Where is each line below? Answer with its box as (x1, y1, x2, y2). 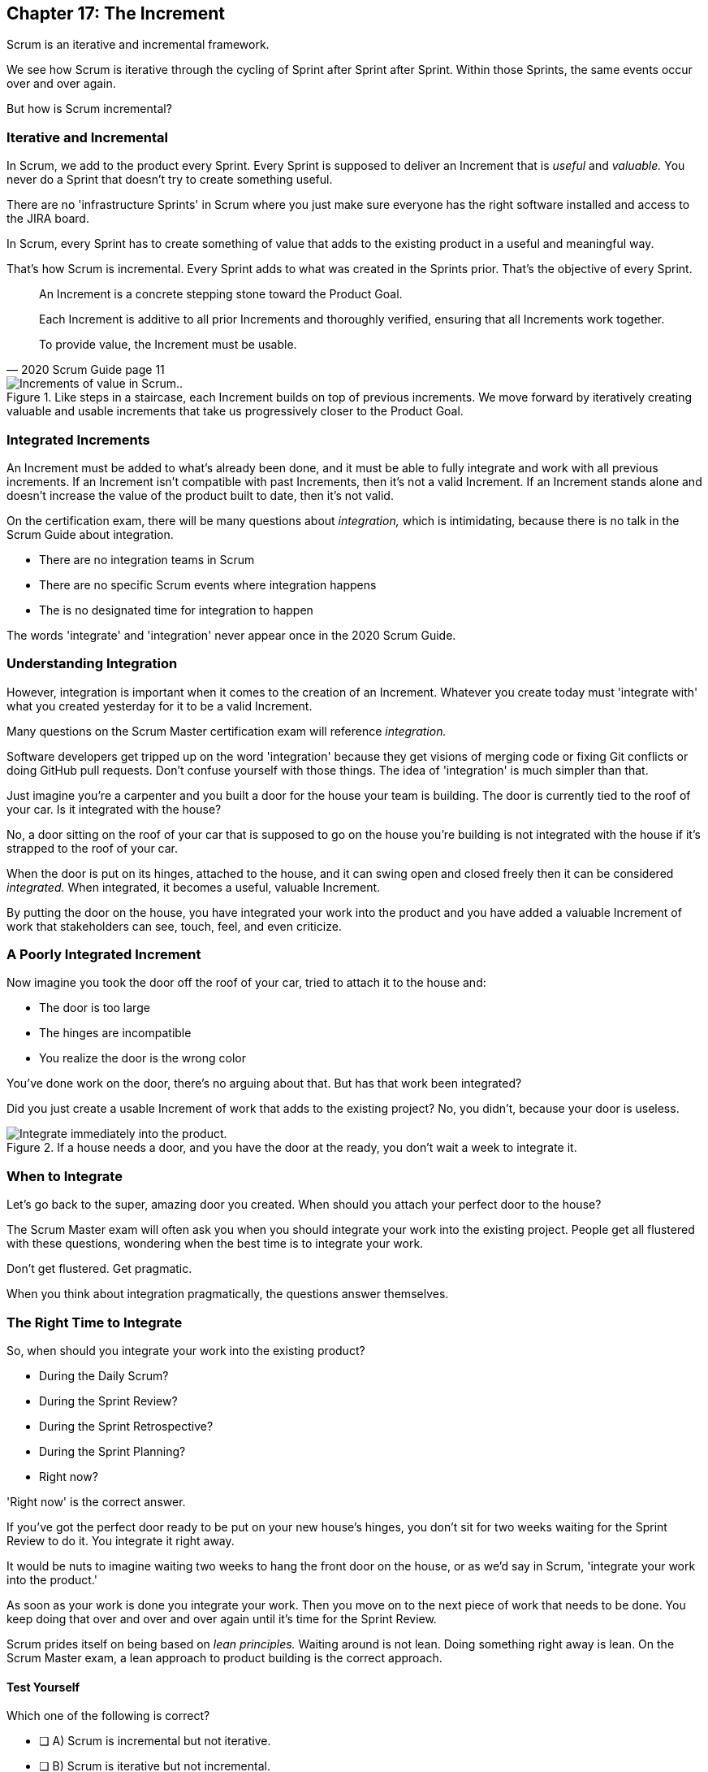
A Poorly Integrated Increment (6, 946, 201, 963)
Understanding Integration (6, 655, 178, 672)
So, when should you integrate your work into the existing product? (6, 1343, 365, 1357)
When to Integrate (6, 1167, 123, 1184)
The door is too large (39, 1001, 150, 1015)
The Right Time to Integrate (6, 1314, 183, 1331)
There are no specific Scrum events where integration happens (39, 577, 377, 592)
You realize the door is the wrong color (39, 1051, 246, 1066)
